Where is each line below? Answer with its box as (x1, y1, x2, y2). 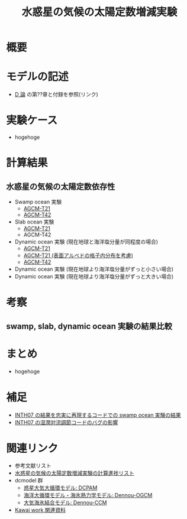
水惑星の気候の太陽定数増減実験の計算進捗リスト (14, 469, 134, 476)
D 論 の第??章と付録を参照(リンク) (14, 91, 99, 98)
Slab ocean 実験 (14, 218, 54, 225)
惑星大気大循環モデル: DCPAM (23, 484, 98, 491)
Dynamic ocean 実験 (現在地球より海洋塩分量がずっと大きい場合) (14, 273, 174, 280)
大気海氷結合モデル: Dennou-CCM (23, 499, 108, 506)
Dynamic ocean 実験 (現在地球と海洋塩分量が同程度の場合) (14, 238, 159, 245)
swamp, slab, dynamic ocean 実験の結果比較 (6, 321, 173, 331)
